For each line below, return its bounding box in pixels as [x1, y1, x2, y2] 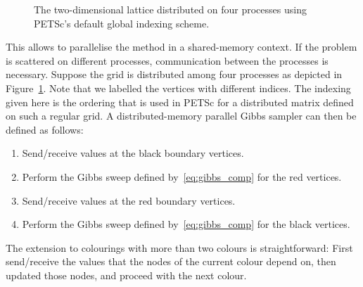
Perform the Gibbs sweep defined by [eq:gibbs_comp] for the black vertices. [22, 217, 350, 231]
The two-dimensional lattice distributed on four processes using [34, 2, 307, 16]
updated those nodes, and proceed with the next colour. [6, 267, 247, 282]
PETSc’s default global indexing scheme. [34, 15, 210, 30]
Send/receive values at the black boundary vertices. [22, 146, 244, 160]
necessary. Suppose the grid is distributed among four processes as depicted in [6, 67, 343, 82]
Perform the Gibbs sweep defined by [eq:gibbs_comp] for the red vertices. [22, 169, 342, 184]
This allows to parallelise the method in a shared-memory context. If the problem [6, 39, 357, 54]
